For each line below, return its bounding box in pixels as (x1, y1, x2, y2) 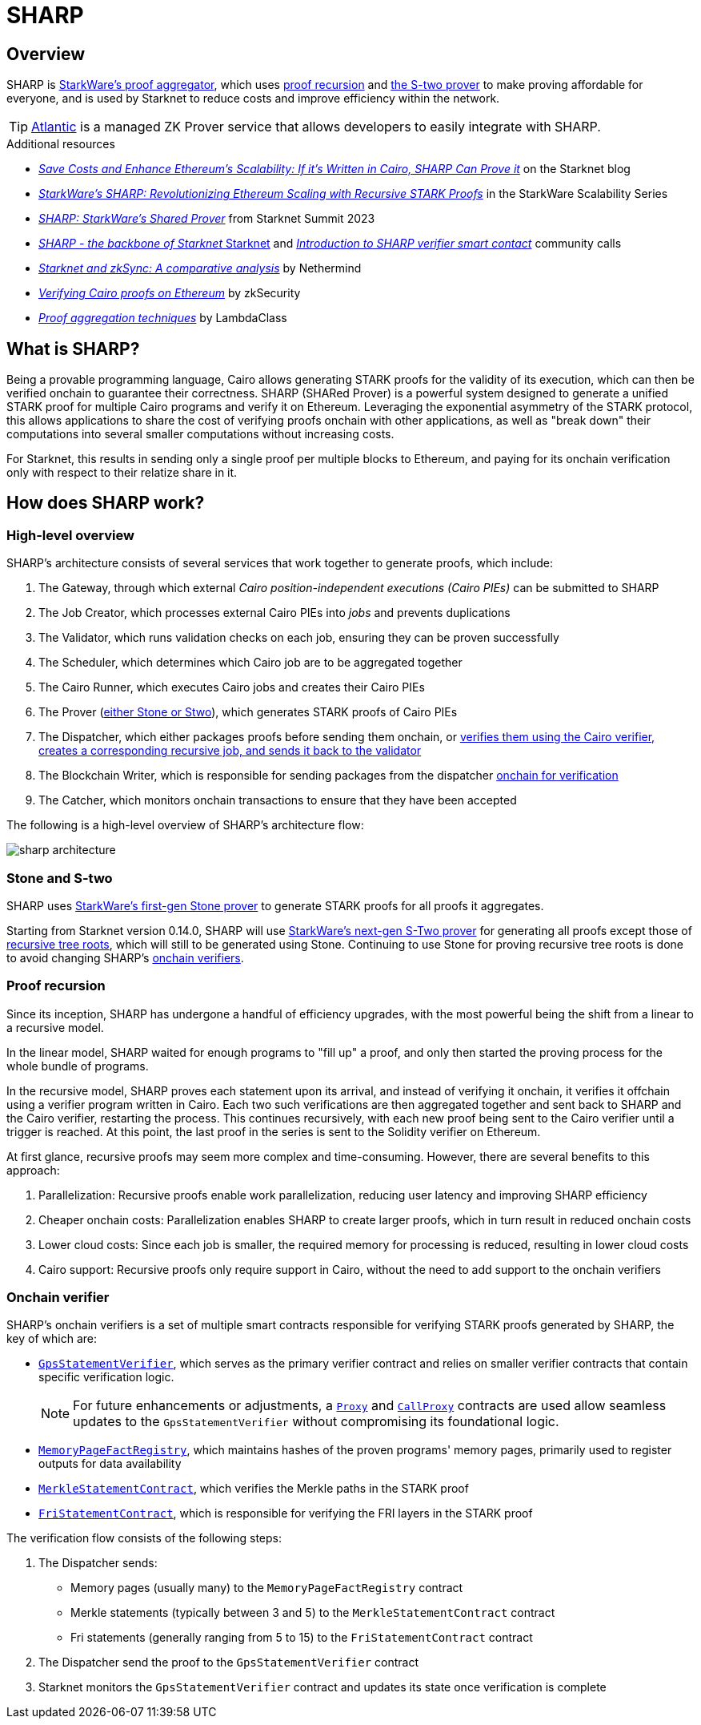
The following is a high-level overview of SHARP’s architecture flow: (6, 818, 364, 832)
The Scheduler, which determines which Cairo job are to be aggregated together (38, 655, 463, 670)
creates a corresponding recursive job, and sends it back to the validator (38, 744, 422, 758)
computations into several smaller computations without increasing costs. (6, 427, 395, 441)
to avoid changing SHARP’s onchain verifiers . (6, 950, 244, 965)
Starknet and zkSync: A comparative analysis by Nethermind (38, 261, 362, 276)
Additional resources (6, 137, 115, 151)
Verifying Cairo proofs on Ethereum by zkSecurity (38, 286, 301, 300)
